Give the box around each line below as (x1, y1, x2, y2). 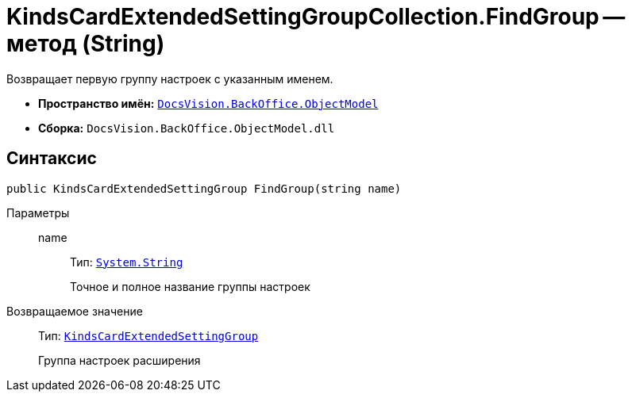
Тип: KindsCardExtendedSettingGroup (38, 328, 259, 343)
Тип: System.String (70, 254, 183, 269)
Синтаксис (6, 148, 97, 169)
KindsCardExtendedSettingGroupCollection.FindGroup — (6, 3, 626, 30)
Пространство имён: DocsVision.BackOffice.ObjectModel (38, 96, 379, 110)
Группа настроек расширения (38, 353, 201, 367)
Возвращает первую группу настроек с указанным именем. (6, 71, 333, 86)
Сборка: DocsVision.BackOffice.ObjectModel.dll (38, 121, 335, 135)
